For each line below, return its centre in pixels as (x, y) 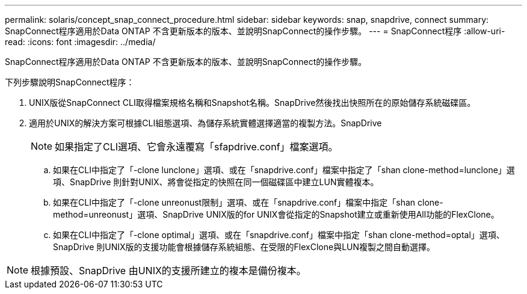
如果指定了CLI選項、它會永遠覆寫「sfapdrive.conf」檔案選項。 (196, 147)
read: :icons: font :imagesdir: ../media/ (80, 42)
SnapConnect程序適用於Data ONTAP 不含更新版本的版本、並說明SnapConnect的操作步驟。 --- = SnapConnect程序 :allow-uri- (255, 31)
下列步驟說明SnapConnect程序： (70, 82)
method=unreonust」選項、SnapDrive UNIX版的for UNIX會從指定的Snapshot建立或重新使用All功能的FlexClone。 (276, 214)
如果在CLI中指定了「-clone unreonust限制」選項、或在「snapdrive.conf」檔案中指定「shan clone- (248, 202)
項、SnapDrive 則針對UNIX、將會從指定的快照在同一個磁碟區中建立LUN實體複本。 (216, 182)
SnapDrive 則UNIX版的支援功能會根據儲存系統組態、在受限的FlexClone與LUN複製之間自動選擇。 (244, 247)
